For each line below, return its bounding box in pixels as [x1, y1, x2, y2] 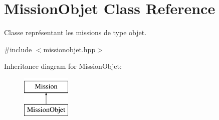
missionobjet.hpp [43, 44, 96, 54]
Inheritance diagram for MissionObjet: [4, 61, 122, 71]
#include [4, 44, 32, 54]
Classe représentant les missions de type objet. [4, 27, 147, 38]
